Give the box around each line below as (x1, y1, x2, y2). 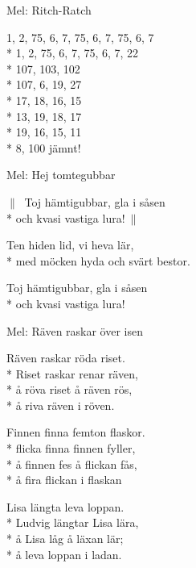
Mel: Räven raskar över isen (6, 322, 144, 339)
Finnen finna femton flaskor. (6, 424, 145, 441)
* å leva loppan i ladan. (6, 545, 122, 562)
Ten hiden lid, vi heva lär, (6, 236, 134, 253)
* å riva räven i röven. (6, 396, 115, 413)
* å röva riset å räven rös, (6, 381, 133, 398)
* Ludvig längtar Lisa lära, (6, 514, 139, 531)
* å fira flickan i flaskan (6, 471, 122, 488)
